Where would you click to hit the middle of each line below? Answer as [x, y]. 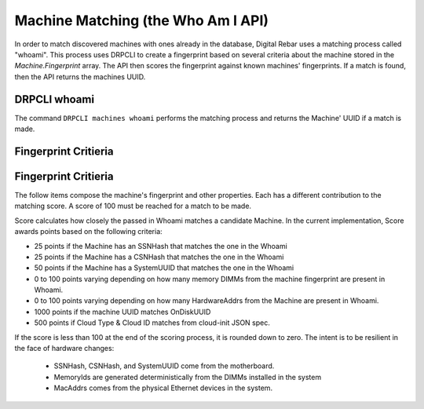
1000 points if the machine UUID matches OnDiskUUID [122, 312]
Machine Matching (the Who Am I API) [142, 20]
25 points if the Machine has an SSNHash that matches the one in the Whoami [161, 246]
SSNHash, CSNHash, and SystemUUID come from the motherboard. [164, 366]
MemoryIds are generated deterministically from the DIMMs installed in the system [188, 377]
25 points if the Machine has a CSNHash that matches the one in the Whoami [159, 257]
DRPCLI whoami [54, 99]
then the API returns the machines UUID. [80, 77]
